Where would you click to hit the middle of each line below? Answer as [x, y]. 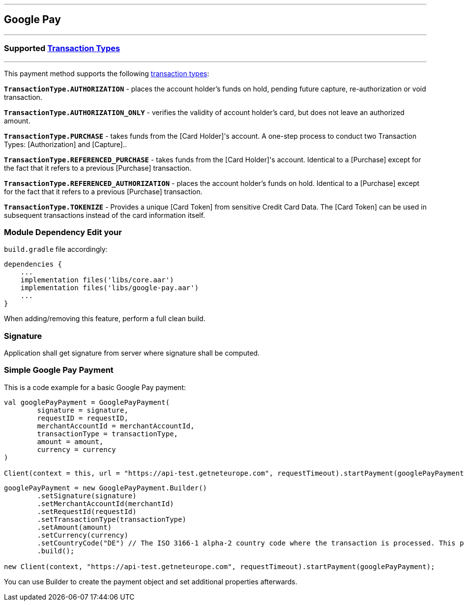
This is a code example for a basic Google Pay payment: [95, 387]
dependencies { [33, 264]
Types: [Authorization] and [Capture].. [65, 144]
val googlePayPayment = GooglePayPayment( [87, 402]
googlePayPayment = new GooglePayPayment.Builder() [106, 488]
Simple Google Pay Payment [59, 370]
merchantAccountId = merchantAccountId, [116, 426]
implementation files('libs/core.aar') [97, 280]
